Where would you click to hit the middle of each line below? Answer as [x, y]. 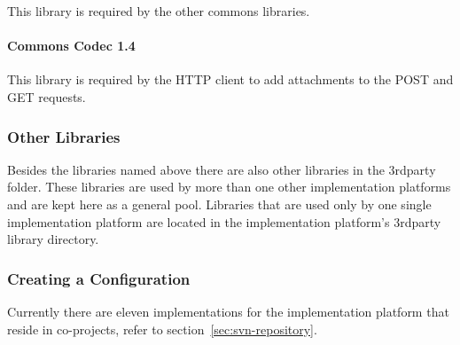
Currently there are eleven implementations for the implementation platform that [228, 311]
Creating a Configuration [99, 278]
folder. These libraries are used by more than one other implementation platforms [229, 187]
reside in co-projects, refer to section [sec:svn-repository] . [162, 329]
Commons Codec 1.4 [71, 46]
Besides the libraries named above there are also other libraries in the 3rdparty [222, 169]
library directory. [53, 239]
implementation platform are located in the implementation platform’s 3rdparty [224, 221]
